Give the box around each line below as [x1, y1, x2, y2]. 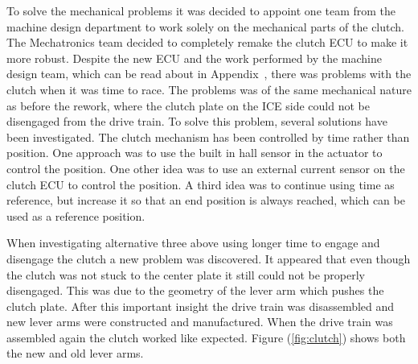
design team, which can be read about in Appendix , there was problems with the [6, 65, 412, 82]
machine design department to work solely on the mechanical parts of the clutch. [6, 18, 404, 35]
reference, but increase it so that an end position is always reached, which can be [6, 192, 405, 209]
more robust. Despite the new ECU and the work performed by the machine [6, 49, 382, 66]
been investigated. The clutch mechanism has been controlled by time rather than [6, 128, 410, 145]
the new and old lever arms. [6, 345, 144, 362]
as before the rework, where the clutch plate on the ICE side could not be [6, 97, 370, 114]
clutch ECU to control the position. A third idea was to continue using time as [6, 176, 395, 192]
